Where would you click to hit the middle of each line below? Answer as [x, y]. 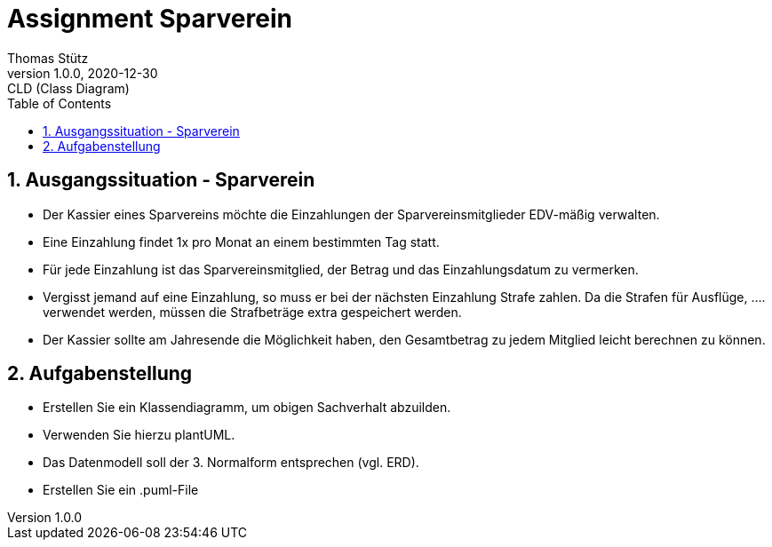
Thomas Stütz [48, 58]
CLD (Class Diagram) [68, 88]
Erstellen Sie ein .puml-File [121, 490]
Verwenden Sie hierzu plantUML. [139, 435]
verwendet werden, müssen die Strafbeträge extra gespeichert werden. [252, 312]
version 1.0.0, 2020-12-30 [83, 73]
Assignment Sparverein [150, 19]
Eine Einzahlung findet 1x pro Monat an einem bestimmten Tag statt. [241, 242]
